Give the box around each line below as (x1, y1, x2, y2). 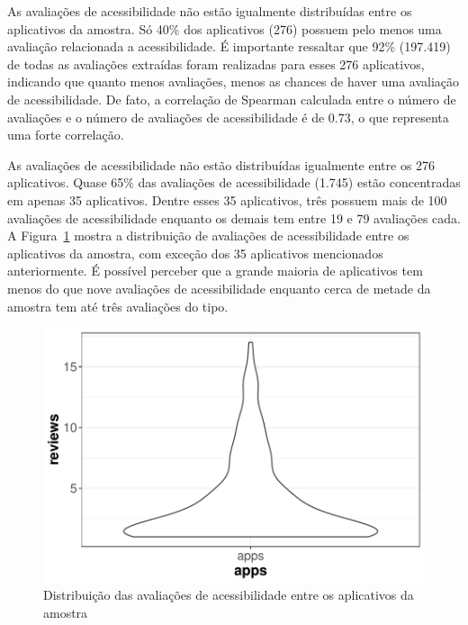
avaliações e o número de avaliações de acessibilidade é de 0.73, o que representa (7, 107, 449, 126)
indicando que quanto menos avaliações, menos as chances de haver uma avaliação (7, 72, 460, 91)
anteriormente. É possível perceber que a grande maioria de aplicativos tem (7, 261, 423, 280)
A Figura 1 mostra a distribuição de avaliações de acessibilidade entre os (7, 226, 409, 245)
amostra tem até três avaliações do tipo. (7, 296, 229, 315)
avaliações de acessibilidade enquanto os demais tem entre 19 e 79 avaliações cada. (7, 208, 462, 227)
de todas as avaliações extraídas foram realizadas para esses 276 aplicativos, (7, 54, 425, 73)
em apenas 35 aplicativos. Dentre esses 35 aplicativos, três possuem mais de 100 (7, 190, 447, 209)
